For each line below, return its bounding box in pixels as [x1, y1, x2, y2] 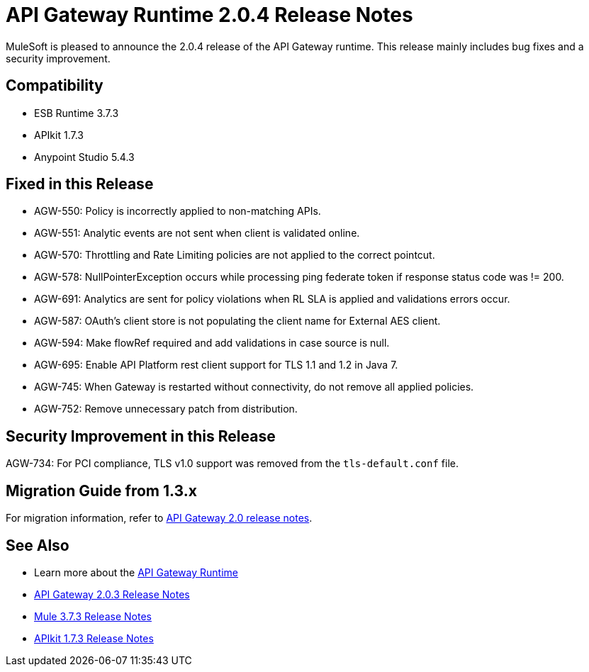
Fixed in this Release [6, 175, 154, 194]
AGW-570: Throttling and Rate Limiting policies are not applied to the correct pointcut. [34, 249, 435, 262]
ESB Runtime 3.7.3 [34, 106, 119, 119]
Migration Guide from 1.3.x [6, 481, 197, 500]
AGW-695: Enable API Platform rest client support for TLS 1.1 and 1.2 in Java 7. [34, 359, 398, 371]
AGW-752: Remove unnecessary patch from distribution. [34, 403, 298, 415]
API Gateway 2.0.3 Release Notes [34, 588, 190, 600]
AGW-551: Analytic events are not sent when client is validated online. [34, 227, 360, 240]
